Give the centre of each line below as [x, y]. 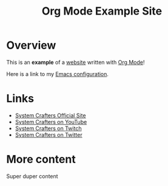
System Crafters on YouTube [51, 122]
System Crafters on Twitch [48, 128]
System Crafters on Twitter [49, 134]
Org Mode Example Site [102, 11]
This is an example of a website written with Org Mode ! [76, 62]
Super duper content [32, 176]
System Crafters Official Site [50, 115]
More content [41, 160]
